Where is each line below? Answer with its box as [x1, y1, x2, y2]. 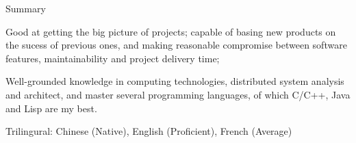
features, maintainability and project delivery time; [5, 51, 220, 65]
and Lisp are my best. [5, 101, 97, 115]
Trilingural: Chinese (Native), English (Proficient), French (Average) [5, 124, 292, 138]
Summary [5, 1, 46, 15]
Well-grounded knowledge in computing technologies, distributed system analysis [5, 74, 344, 88]
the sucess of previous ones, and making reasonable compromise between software [5, 38, 347, 52]
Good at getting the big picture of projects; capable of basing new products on [5, 24, 336, 38]
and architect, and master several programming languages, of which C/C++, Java [5, 87, 351, 101]
